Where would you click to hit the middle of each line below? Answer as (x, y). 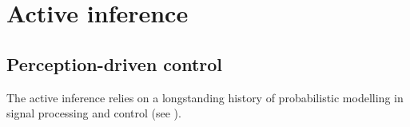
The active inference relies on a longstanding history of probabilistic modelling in (205, 97)
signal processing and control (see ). (94, 113)
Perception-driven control (115, 63)
